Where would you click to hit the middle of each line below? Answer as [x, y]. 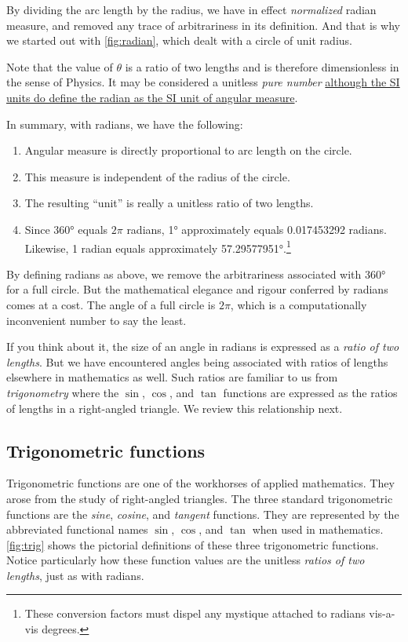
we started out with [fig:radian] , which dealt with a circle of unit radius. [179, 40]
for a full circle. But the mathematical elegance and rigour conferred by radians [197, 289]
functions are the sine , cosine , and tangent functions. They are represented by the [203, 514]
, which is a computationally [299, 304]
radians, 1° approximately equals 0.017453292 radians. [257, 229]
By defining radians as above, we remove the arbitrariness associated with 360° [196, 274]
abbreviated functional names [77, 529]
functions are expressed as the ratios [310, 392]
